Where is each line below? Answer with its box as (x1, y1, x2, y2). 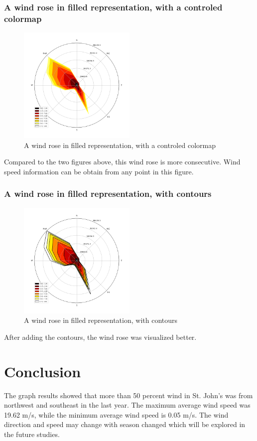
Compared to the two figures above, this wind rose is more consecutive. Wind (4, 156, 241, 167)
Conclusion (4, 361, 81, 381)
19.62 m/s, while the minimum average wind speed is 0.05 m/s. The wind (4, 409, 229, 420)
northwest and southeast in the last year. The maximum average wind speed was (4, 400, 251, 410)
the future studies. (4, 429, 60, 440)
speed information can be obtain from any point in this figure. (4, 166, 194, 176)
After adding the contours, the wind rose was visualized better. (4, 331, 197, 342)
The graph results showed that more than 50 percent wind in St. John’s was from (4, 390, 253, 400)
